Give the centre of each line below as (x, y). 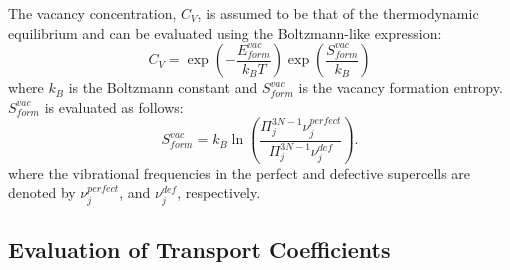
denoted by (42, 192)
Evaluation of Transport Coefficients (199, 249)
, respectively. (219, 192)
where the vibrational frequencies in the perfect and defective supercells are (239, 172)
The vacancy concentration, (92, 13)
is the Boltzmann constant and (163, 87)
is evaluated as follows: (114, 106)
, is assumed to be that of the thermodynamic (338, 13)
